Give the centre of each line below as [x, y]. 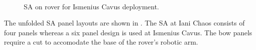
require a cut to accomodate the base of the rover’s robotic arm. [101, 42]
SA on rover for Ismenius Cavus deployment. [91, 6]
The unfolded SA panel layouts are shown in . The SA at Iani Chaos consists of [125, 23]
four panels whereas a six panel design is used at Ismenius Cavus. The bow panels [128, 32]
